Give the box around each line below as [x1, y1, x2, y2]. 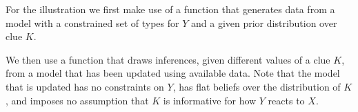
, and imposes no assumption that [6, 93, 149, 107]
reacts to [268, 93, 305, 107]
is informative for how [163, 93, 257, 107]
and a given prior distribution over [190, 15, 337, 30]
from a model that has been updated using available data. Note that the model [6, 66, 340, 80]
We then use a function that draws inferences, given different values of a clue [6, 52, 330, 66]
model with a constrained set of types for [6, 15, 179, 30]
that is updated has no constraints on [6, 79, 164, 93]
